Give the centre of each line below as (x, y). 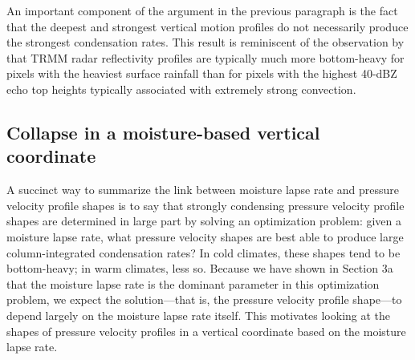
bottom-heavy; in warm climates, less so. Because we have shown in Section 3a (200, 268)
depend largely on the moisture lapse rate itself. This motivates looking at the (199, 315)
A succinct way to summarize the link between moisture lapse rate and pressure (203, 190)
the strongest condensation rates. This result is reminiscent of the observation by (205, 42)
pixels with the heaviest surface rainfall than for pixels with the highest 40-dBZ (202, 73)
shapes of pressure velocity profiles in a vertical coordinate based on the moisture (206, 331)
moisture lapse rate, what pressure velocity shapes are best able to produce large (205, 236)
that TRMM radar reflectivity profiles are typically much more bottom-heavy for (205, 57)
